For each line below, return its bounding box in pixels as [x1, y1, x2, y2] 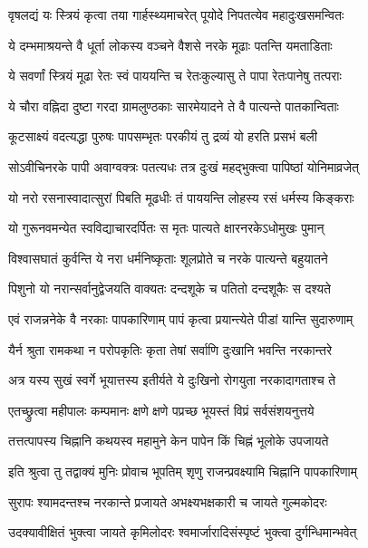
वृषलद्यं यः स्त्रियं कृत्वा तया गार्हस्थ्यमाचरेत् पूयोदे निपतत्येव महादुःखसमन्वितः [8, 5, 344, 24]
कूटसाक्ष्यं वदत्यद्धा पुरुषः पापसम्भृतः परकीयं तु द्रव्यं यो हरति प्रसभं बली [8, 127, 317, 146]
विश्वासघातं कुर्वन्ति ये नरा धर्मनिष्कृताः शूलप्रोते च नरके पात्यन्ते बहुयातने [8, 248, 328, 267]
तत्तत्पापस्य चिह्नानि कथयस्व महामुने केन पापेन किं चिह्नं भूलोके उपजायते [8, 431, 329, 450]
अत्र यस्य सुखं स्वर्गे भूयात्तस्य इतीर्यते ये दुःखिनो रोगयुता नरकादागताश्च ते [8, 370, 336, 389]
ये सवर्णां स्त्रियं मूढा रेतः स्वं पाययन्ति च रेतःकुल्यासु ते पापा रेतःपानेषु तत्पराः [8, 66, 342, 85]
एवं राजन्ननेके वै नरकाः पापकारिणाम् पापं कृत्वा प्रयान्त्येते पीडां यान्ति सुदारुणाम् [8, 309, 353, 328]
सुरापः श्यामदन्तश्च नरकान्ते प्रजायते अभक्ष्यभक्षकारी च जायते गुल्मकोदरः [8, 492, 327, 511]
